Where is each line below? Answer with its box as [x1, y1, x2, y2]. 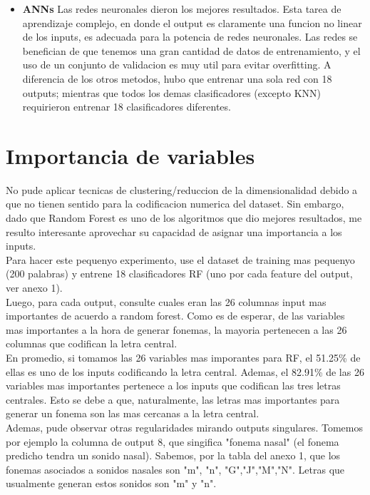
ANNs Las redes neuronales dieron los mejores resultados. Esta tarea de [22, 1, 341, 16]
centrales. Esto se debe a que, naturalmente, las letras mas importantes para [6, 392, 340, 407]
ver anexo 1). [6, 280, 63, 295]
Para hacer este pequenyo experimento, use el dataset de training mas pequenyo [6, 252, 355, 267]
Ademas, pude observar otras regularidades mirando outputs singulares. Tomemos [6, 419, 364, 434]
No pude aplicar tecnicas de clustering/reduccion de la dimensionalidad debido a [6, 182, 358, 197]
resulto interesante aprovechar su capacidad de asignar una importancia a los [6, 224, 342, 239]
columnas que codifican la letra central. [6, 336, 178, 351]
